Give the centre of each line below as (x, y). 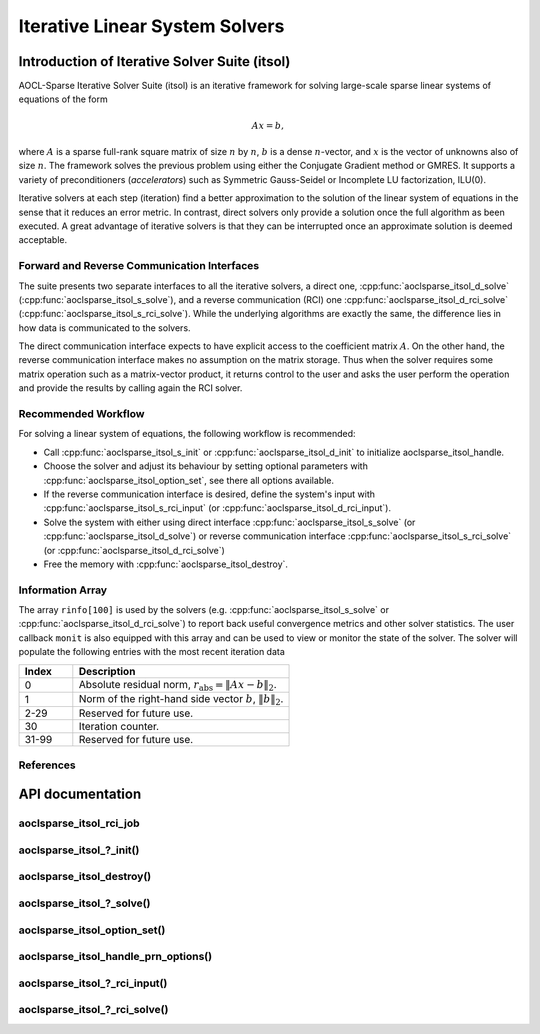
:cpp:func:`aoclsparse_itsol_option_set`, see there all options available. (189, 480)
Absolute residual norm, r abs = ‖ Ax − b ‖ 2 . (177, 685)
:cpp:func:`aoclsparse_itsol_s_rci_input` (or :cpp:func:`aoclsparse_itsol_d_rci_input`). (217, 508)
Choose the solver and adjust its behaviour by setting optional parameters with (206, 466)
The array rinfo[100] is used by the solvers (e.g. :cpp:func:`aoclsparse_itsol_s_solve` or (204, 610)
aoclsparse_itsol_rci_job (79, 823)
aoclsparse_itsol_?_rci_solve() (93, 1010)
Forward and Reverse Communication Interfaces (139, 266)
